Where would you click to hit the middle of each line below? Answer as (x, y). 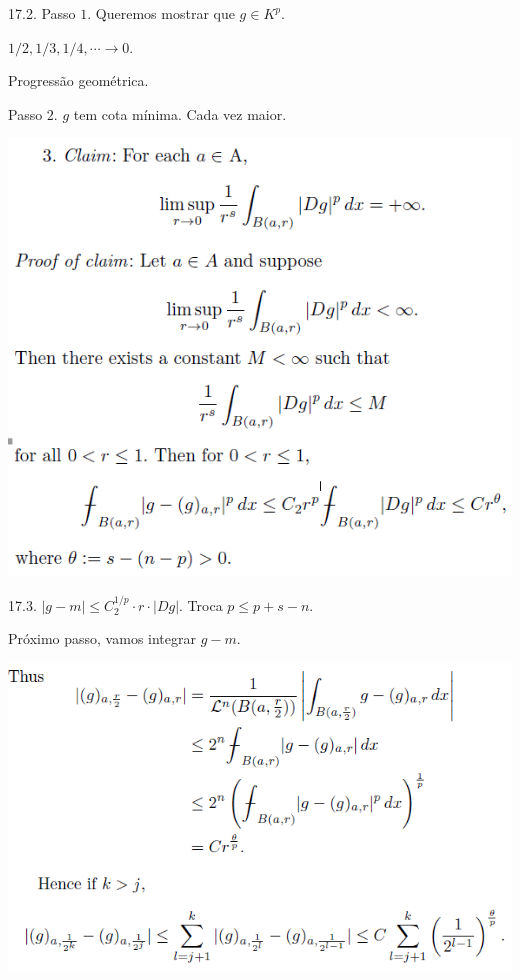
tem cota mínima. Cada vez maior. (180, 113)
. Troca (201, 604)
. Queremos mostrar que (161, 13)
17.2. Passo (42, 13)
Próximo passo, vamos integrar (102, 638)
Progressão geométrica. (78, 80)
